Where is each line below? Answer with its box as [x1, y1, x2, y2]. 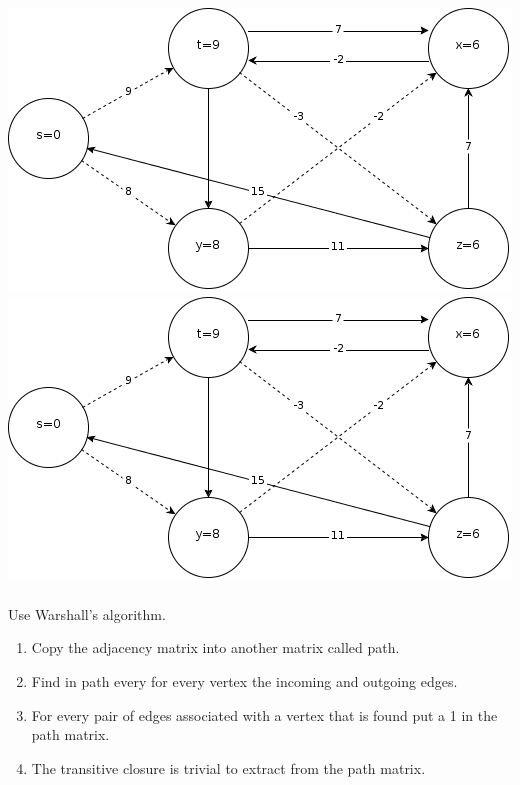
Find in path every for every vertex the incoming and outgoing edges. [31, 670, 458, 691]
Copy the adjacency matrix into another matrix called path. [31, 637, 400, 658]
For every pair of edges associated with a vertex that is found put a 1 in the [31, 704, 498, 725]
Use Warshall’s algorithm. [8, 603, 166, 624]
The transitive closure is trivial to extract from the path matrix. [31, 757, 426, 778]
